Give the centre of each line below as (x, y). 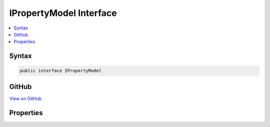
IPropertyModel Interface (63, 13)
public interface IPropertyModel (61, 71)
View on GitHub (25, 98)
